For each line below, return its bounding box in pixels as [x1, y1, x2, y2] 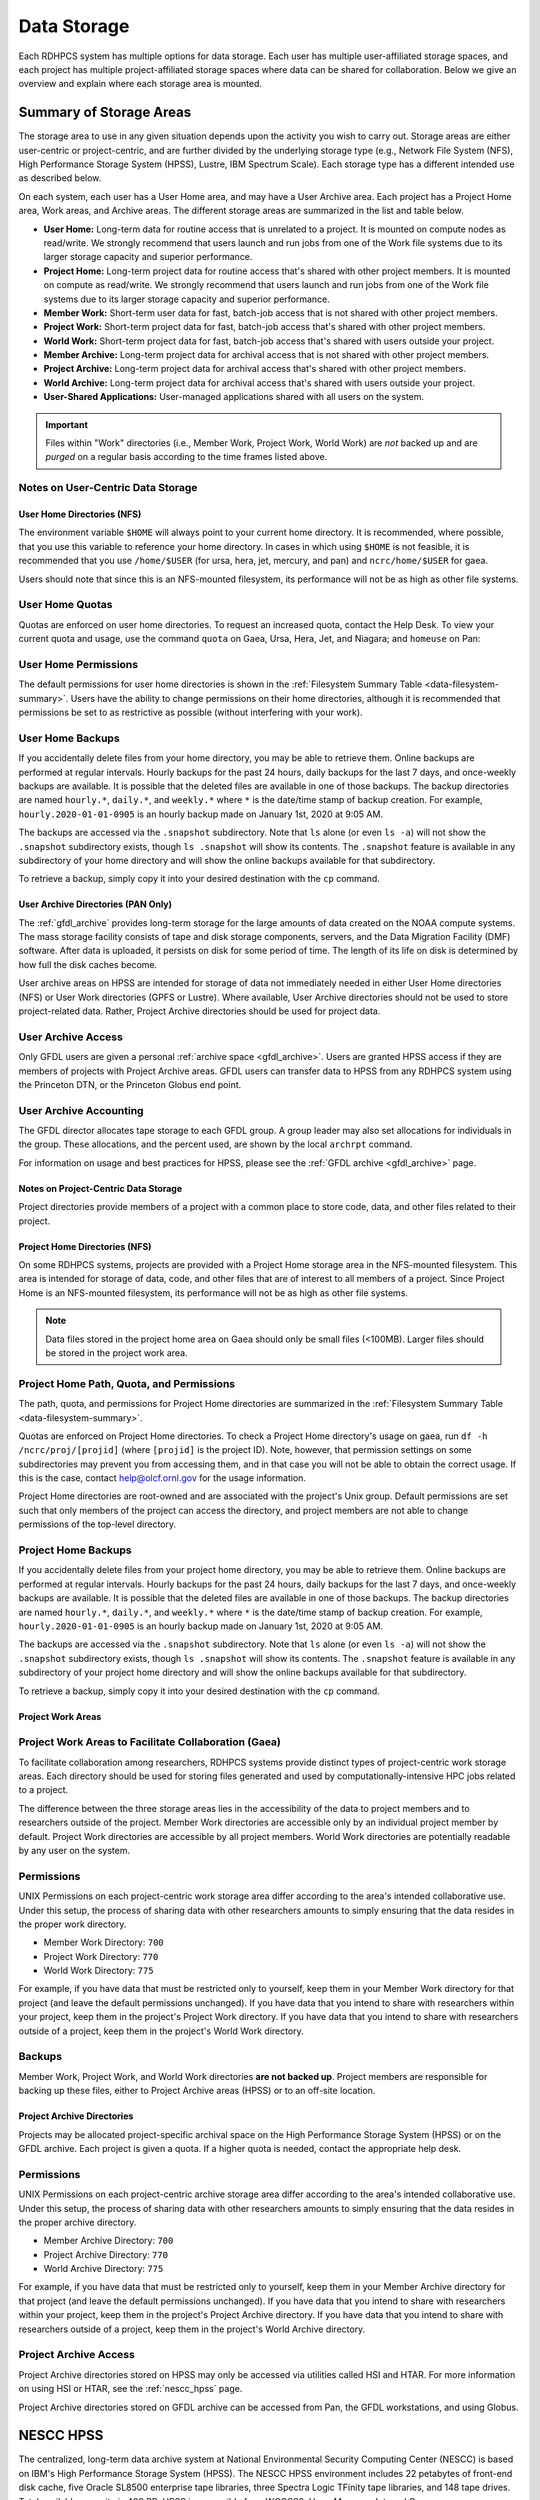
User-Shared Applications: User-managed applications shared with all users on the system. [43, 391, 425, 403]
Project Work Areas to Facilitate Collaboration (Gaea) [18, 1735, 282, 1749]
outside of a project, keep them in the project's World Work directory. [18, 2025, 304, 2037]
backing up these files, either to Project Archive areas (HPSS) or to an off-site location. [18, 2085, 376, 2097]
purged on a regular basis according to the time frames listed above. [45, 451, 328, 463]
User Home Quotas [18, 598, 113, 612]
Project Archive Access [18, 2348, 135, 2362]
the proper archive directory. [18, 2216, 137, 2228]
